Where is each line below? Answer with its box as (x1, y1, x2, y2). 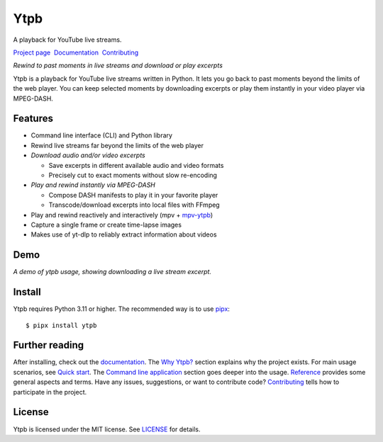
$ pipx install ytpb (26, 321, 97, 329)
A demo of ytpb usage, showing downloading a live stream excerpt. (13, 268, 212, 276)
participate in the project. (13, 387, 87, 396)
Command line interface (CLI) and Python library (30, 131, 173, 140)
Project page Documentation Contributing (13, 48, 139, 57)
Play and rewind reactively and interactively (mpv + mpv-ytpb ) (30, 210, 213, 219)
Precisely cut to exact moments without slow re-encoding (48, 171, 218, 179)
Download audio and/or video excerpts (30, 151, 145, 159)
